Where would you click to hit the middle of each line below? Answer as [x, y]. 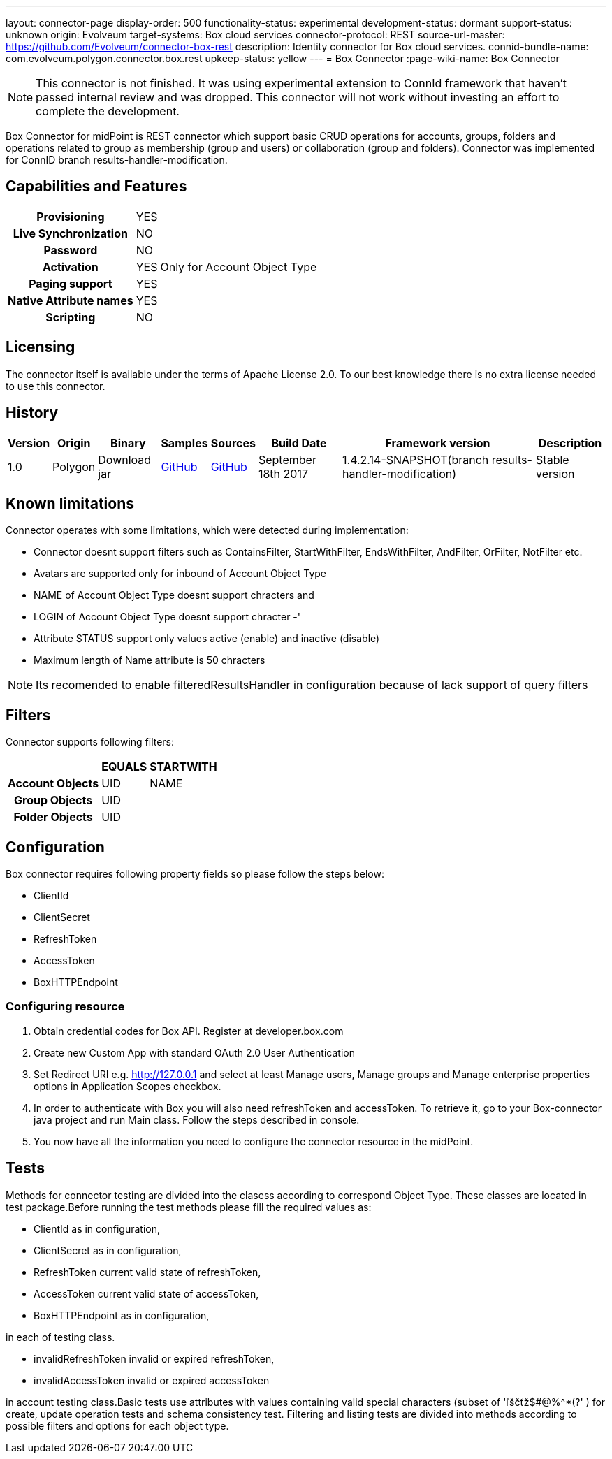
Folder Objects [53, 817]
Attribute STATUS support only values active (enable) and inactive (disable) [207, 639]
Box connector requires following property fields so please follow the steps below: [195, 874]
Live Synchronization [70, 233]
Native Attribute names [71, 300]
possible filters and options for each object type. [117, 1425]
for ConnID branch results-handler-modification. [117, 160]
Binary [128, 443]
